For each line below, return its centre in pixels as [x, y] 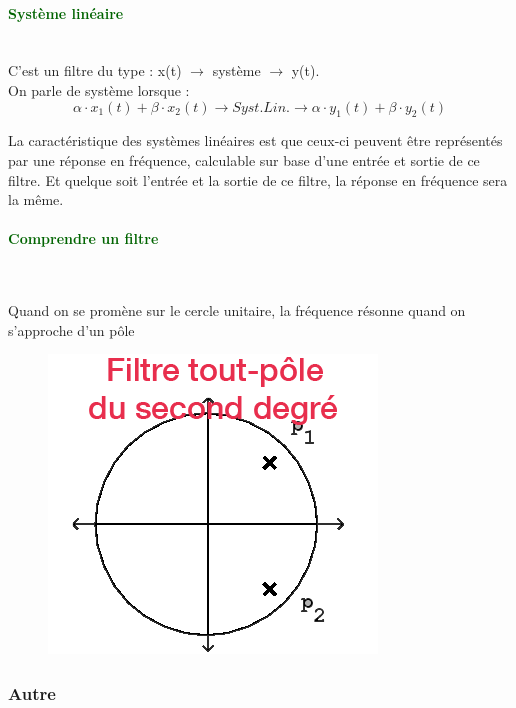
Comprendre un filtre [83, 238]
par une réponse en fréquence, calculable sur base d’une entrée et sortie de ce [244, 159]
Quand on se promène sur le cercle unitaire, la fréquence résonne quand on [237, 310]
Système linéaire [66, 12]
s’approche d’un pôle [71, 329]
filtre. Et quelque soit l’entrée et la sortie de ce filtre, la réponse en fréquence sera [258, 179]
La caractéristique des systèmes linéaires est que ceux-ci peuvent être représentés [255, 140]
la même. [36, 199]
